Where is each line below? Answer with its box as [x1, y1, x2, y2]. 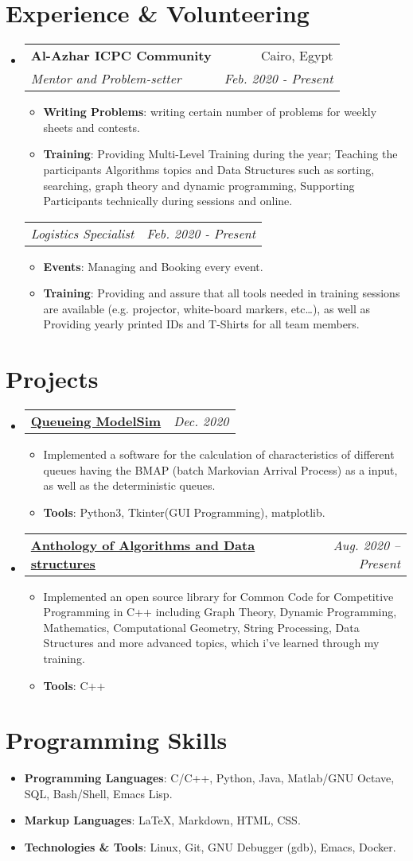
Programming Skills [6, 723, 228, 756]
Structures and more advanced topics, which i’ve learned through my [43, 634, 380, 651]
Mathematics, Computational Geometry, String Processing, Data [43, 619, 360, 635]
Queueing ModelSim [30, 412, 162, 431]
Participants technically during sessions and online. [43, 192, 293, 209]
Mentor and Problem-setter [30, 69, 181, 88]
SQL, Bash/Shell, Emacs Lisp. [24, 785, 173, 801]
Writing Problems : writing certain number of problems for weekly [43, 103, 377, 120]
